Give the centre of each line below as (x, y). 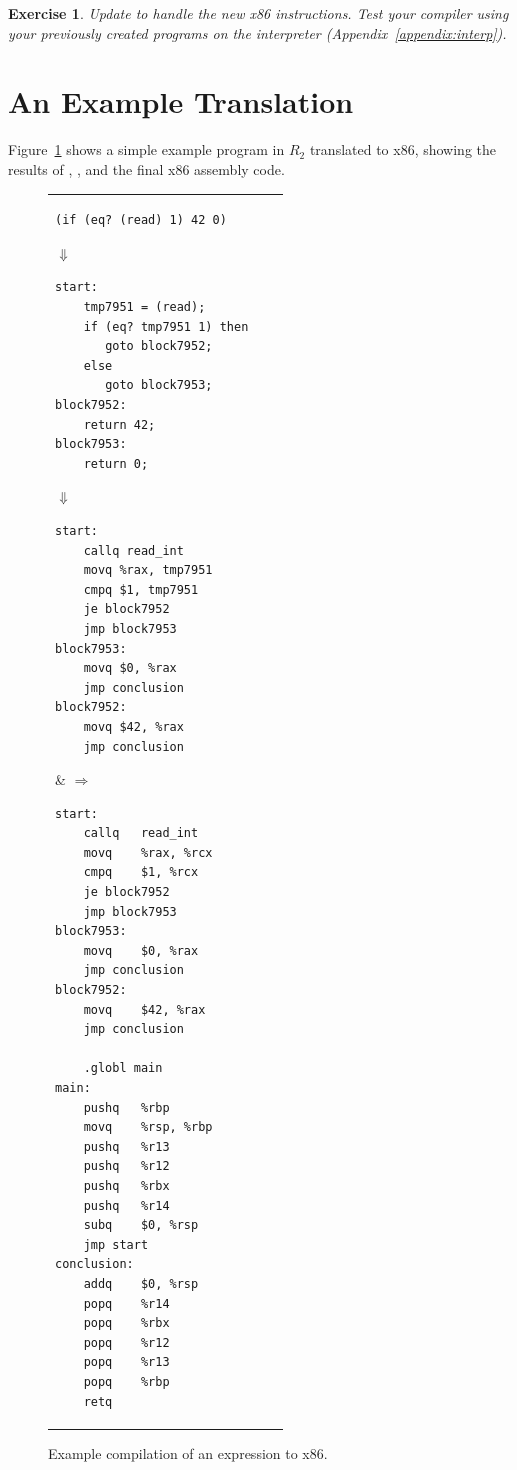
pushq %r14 (126, 1205)
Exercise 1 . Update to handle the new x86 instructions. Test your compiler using (258, 13)
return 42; (119, 424)
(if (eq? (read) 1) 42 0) (141, 220)
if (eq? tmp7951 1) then (166, 326)
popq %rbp (126, 1381)
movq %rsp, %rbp (148, 1127)
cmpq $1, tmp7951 (141, 589)
